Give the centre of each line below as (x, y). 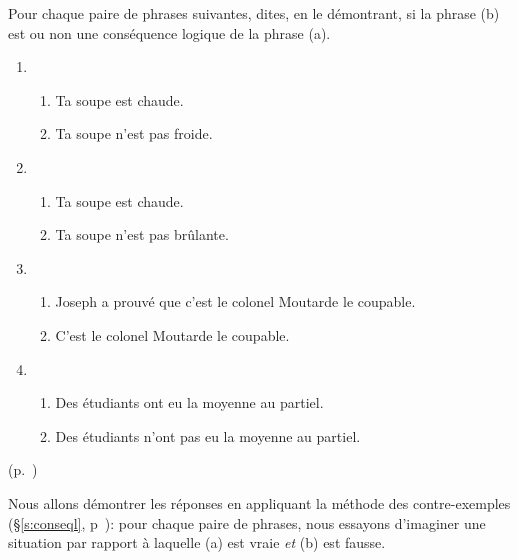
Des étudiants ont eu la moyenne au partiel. (189, 402)
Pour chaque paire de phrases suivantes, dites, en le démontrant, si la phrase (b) (254, 13)
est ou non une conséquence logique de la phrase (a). (169, 32)
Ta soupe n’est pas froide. (134, 133)
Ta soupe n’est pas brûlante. (142, 234)
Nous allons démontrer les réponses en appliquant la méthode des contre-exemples (259, 502)
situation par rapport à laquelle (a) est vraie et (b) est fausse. (197, 542)
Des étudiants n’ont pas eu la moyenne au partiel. (208, 435)
